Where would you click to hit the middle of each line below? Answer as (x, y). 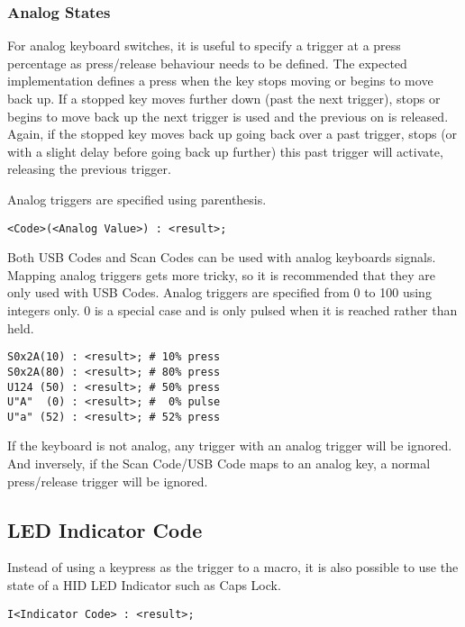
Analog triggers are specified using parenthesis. (137, 199)
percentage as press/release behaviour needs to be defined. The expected (207, 63)
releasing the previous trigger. (89, 169)
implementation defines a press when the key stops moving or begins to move (220, 81)
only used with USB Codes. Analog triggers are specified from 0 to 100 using (219, 292)
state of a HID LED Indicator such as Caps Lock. (144, 585)
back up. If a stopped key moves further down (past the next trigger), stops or (224, 98)
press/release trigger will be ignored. (108, 481)
